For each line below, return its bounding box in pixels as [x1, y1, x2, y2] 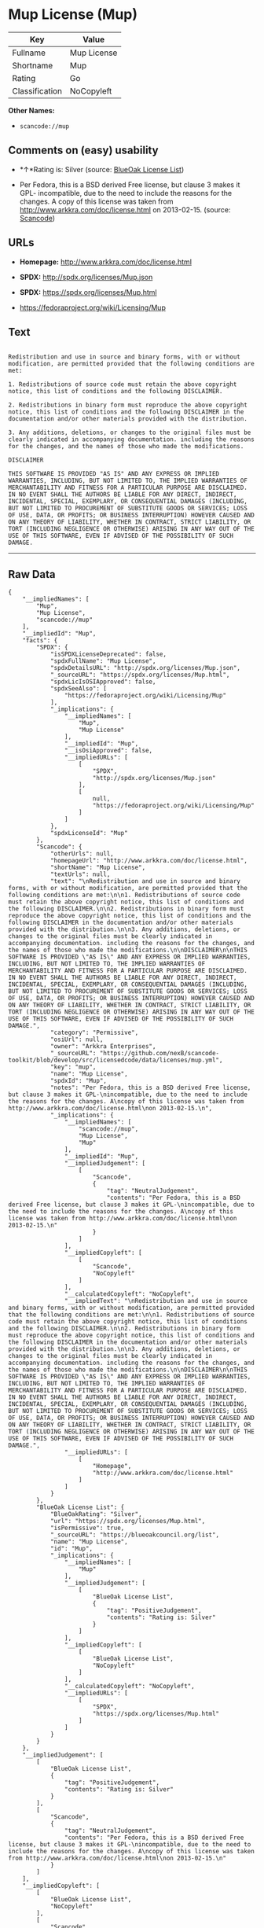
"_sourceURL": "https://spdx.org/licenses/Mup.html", [49, 671, 230, 679]
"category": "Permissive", [49, 1028, 139, 1037]
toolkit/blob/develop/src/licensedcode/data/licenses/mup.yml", [8, 1056, 223, 1065]
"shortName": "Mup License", [49, 863, 146, 872]
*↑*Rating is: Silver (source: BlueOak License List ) [19, 164, 185, 174]
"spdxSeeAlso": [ [49, 685, 108, 693]
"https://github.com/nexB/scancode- [99, 1050, 220, 1058]
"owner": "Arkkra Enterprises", [49, 1043, 156, 1050]
